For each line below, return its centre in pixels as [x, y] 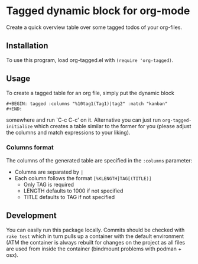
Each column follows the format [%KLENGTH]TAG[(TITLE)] [83, 178]
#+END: [14, 109]
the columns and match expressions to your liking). [68, 132]
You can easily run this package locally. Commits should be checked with [95, 230]
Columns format [30, 148]
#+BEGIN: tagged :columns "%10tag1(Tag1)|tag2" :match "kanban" [87, 104]
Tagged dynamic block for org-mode [98, 11]
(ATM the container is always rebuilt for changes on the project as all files [95, 242]
